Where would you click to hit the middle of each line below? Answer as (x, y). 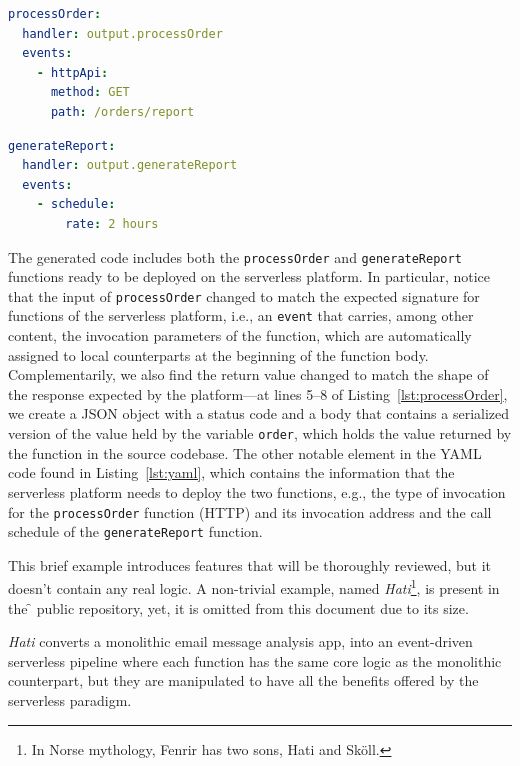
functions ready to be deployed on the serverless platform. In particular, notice (249, 276)
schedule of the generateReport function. (135, 531)
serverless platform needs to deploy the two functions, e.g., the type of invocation (257, 491)
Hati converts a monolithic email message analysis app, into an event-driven (240, 641)
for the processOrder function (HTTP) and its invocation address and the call (250, 511)
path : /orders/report (122, 111)
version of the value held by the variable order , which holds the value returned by (260, 433)
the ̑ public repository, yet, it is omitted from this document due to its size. (238, 607)
